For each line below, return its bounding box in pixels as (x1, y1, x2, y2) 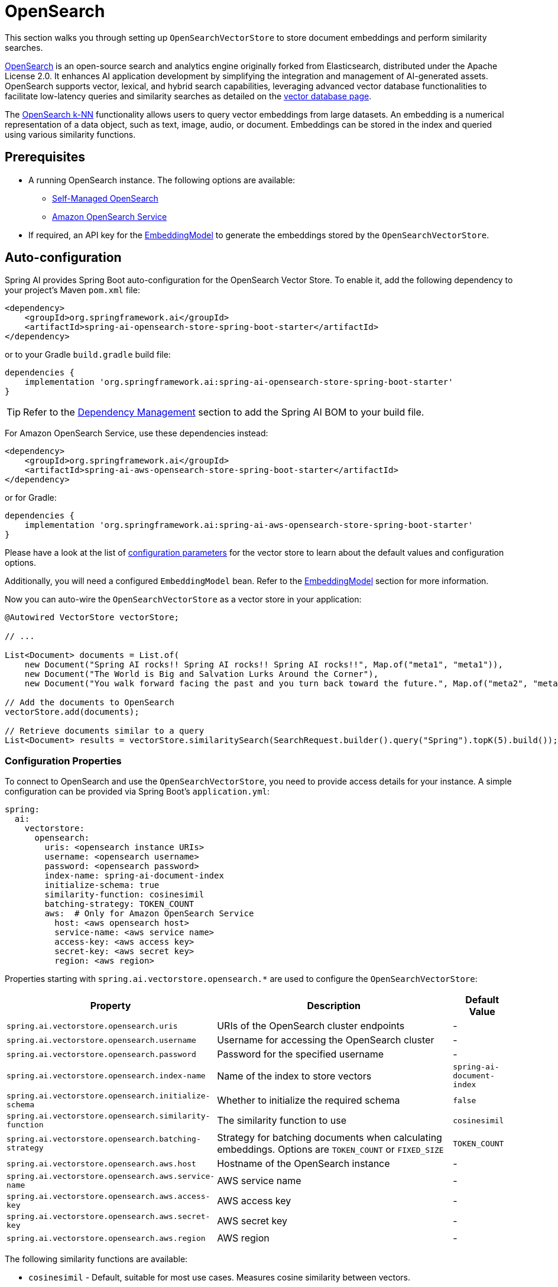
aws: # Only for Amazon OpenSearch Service (44, 909, 254, 919)
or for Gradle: (5, 492, 57, 503)
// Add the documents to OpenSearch (5, 698, 174, 708)
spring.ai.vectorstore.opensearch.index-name (7, 1071, 206, 1081)
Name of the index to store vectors (217, 1069, 372, 1082)
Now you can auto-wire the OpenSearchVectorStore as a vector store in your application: (5, 594, 362, 605)
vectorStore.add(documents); (5, 707, 139, 717)
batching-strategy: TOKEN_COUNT (44, 899, 194, 909)
